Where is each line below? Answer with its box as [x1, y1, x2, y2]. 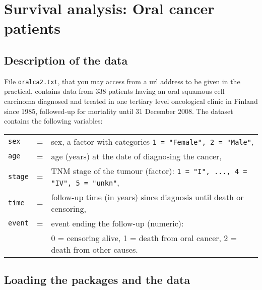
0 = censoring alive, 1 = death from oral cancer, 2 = [51, 231, 237, 244]
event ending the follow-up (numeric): [51, 217, 184, 229]
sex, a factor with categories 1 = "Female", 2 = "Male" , [51, 135, 254, 147]
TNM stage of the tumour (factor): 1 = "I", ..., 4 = [51, 164, 247, 177]
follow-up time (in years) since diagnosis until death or [51, 191, 244, 203]
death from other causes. [51, 243, 138, 255]
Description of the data [4, 52, 128, 68]
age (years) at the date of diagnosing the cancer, [51, 150, 222, 162]
